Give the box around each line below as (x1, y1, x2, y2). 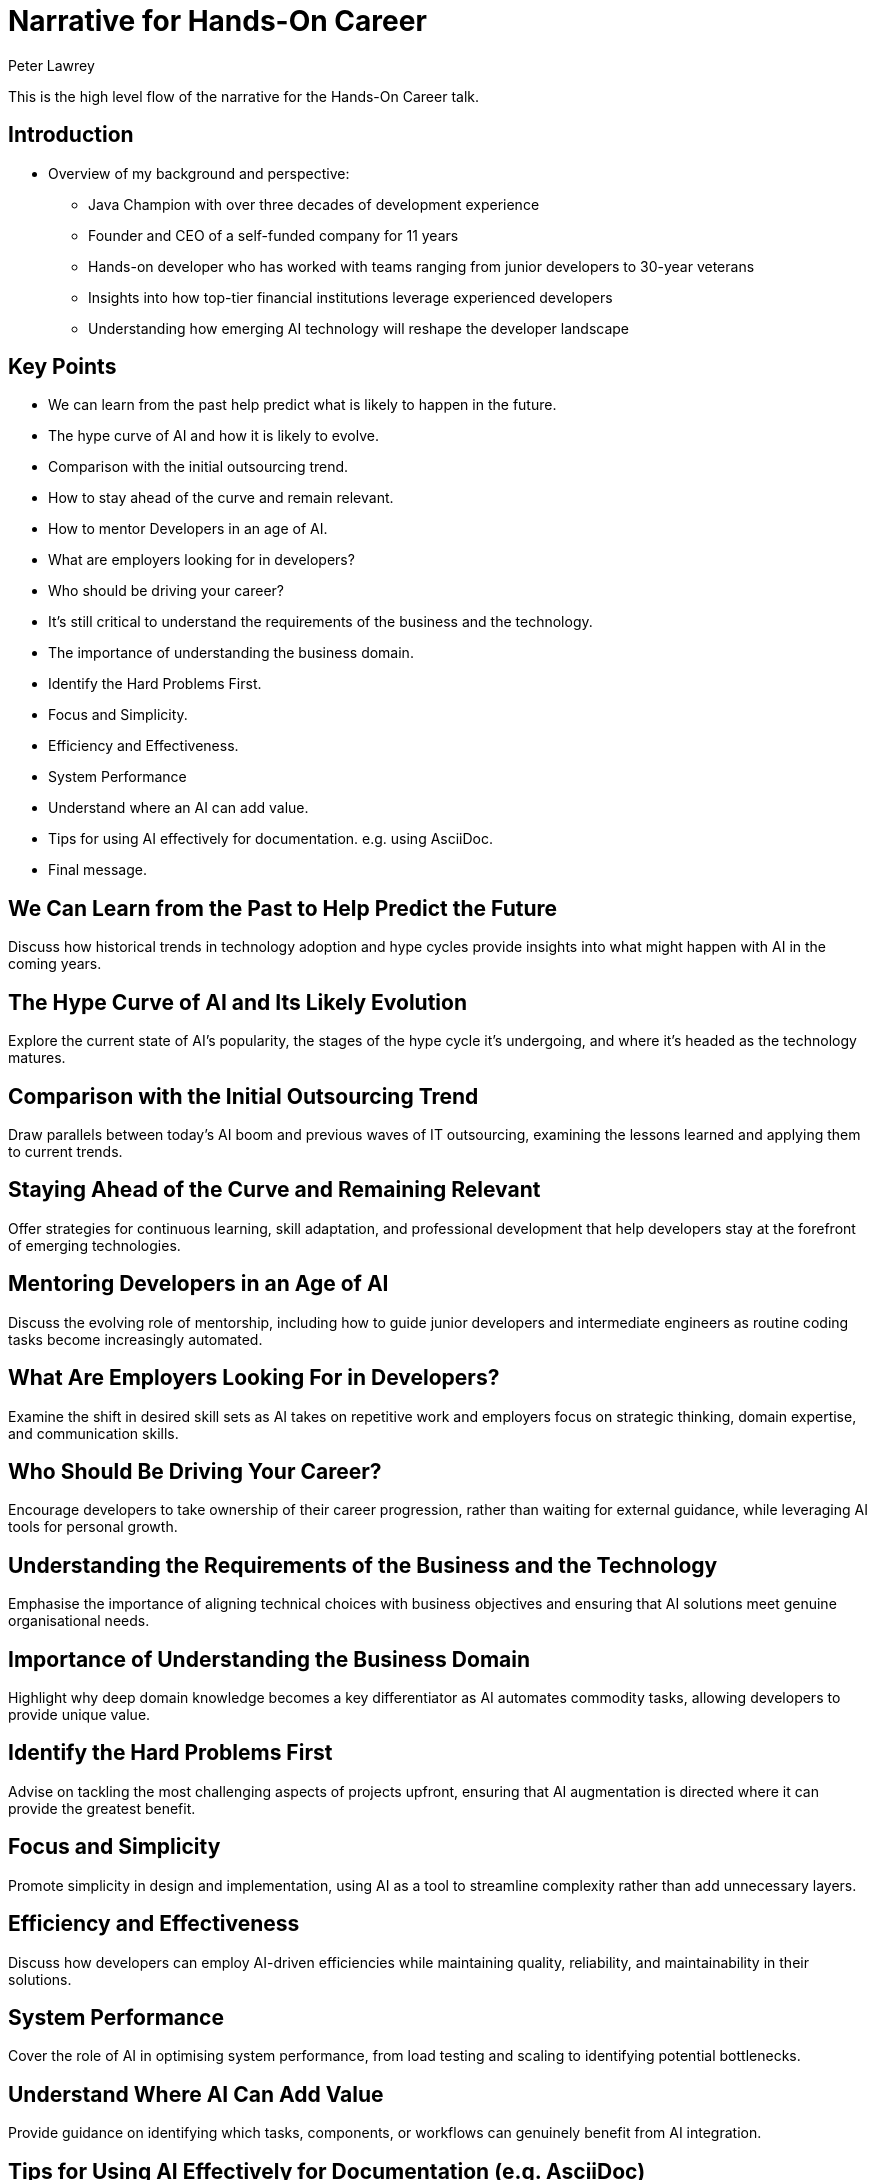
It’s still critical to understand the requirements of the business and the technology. (48, 613, 593, 631)
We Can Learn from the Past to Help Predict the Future (8, 895, 558, 921)
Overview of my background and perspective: (48, 164, 350, 182)
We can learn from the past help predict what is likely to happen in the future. (48, 396, 557, 414)
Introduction (8, 122, 134, 148)
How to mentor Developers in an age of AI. (48, 520, 328, 538)
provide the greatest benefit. (8, 1799, 196, 1817)
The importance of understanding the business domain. (48, 644, 414, 662)
